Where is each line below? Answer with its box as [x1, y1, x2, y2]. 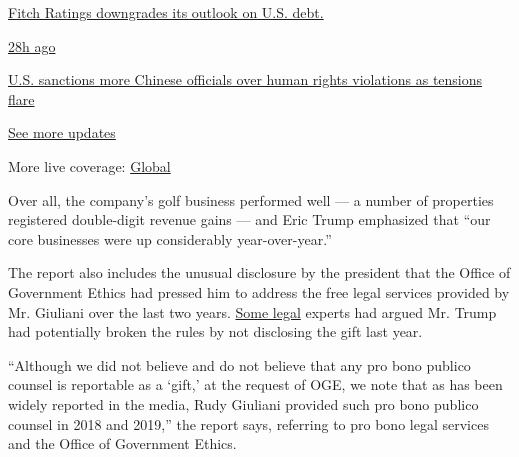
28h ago [8, 35, 56, 56]
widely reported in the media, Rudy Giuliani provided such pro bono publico [8, 393, 479, 414]
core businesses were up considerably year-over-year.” [8, 228, 332, 249]
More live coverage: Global [8, 155, 171, 176]
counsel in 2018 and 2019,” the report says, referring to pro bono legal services [8, 413, 489, 434]
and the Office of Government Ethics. [8, 433, 237, 454]
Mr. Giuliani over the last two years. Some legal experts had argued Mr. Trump [8, 301, 497, 322]
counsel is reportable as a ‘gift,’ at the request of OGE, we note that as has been [8, 374, 503, 395]
